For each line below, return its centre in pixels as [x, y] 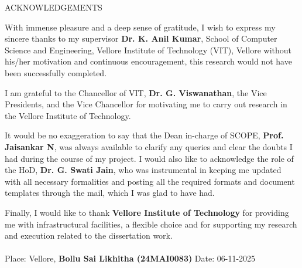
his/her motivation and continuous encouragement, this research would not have [148, 61]
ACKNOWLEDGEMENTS [54, 7]
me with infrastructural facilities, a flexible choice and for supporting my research [151, 224]
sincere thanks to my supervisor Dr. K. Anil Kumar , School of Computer [141, 38]
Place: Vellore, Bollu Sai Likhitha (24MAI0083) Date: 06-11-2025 [130, 258]
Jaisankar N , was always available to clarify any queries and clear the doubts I [149, 146]
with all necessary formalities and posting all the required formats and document [150, 181]
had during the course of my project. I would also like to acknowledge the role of [149, 158]
